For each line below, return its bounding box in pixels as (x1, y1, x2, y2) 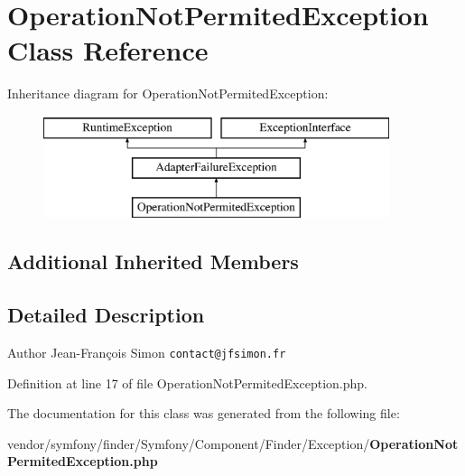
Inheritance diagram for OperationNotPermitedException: (7, 84, 329, 103)
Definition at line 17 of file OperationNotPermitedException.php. (7, 373, 367, 392)
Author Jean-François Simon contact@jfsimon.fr (7, 342, 286, 361)
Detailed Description (7, 301, 205, 329)
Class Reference (7, 32, 209, 69)
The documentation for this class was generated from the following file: (7, 404, 400, 423)
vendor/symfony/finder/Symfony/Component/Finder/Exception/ (7, 434, 370, 453)
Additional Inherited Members (7, 247, 299, 275)
